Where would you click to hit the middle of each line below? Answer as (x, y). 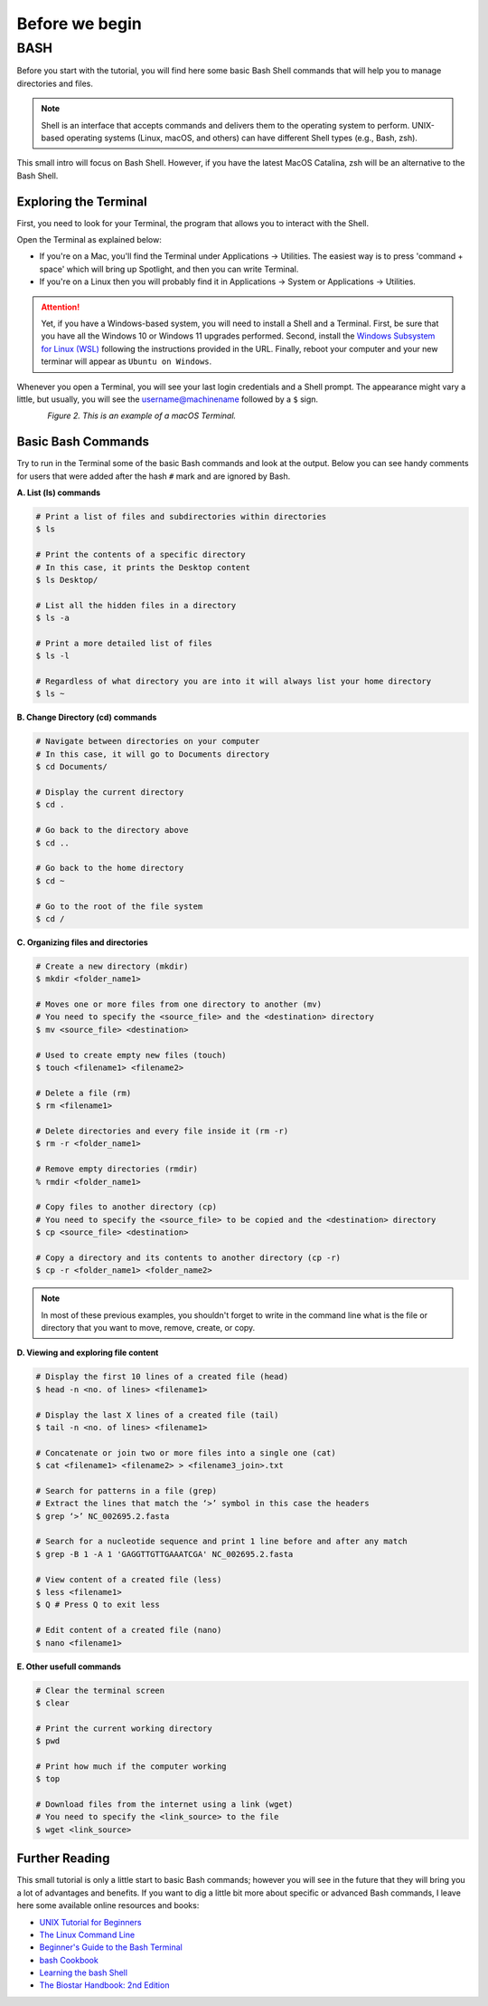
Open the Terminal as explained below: (89, 240)
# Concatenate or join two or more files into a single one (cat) (186, 1452)
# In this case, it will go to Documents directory (153, 754)
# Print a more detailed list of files (124, 643)
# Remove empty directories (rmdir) (117, 1169)
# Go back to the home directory (110, 868)
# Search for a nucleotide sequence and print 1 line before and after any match (222, 1542)
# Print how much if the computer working (131, 1766)
